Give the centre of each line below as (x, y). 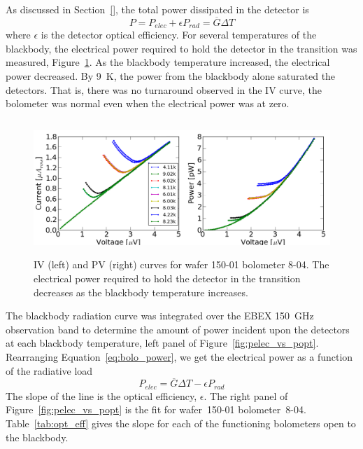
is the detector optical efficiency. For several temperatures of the (179, 35)
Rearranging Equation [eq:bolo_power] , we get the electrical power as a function (179, 356)
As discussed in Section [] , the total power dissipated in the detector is (157, 9)
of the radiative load (49, 370)
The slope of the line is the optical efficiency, (101, 395)
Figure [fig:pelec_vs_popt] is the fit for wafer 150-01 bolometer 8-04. (156, 409)
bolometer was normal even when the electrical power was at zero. (148, 103)
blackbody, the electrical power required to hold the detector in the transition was (181, 48)
